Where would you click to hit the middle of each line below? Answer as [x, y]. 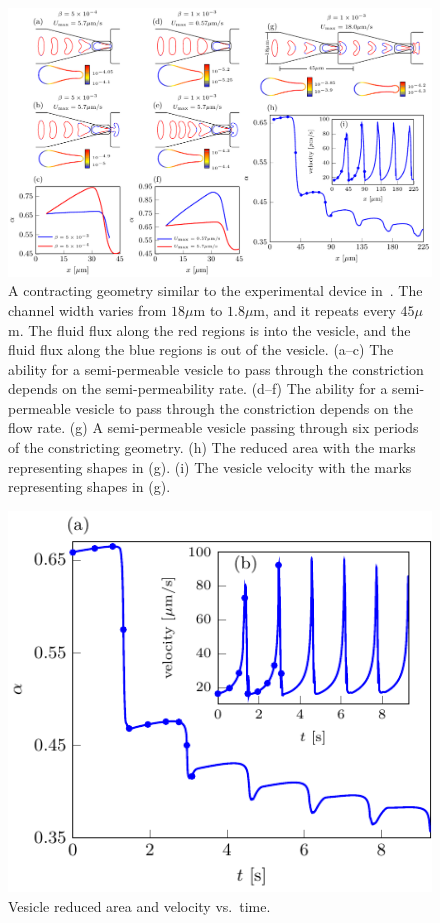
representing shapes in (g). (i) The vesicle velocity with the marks [210, 466]
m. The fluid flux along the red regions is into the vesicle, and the [209, 329]
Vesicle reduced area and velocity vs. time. [139, 905]
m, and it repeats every [324, 309]
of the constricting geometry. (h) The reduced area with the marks [212, 447]
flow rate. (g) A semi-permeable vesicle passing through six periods [213, 427]
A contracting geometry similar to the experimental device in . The [215, 290]
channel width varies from [87, 309]
